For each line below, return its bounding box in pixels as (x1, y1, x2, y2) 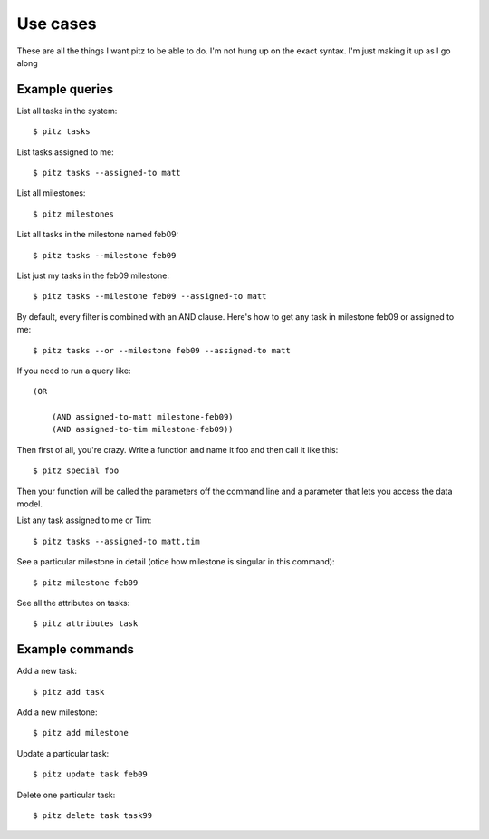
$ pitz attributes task (33, 619, 139, 629)
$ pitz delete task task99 (33, 811, 153, 821)
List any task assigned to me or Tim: (16, 515, 152, 526)
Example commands (16, 641, 135, 657)
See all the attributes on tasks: (16, 598, 130, 608)
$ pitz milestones (33, 208, 115, 219)
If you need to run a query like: (16, 365, 131, 376)
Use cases (16, 14, 97, 34)
